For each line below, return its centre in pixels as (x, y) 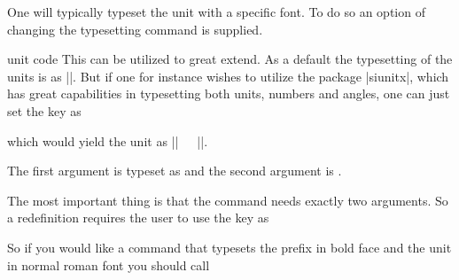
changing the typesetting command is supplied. (135, 29)
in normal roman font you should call (109, 264)
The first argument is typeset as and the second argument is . (175, 171)
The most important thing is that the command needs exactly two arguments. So (228, 200)
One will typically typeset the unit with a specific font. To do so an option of (216, 12)
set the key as (44, 110)
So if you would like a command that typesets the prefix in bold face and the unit (229, 247)
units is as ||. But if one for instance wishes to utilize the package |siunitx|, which (228, 76)
